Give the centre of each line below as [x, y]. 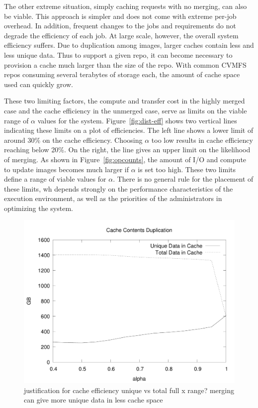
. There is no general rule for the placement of [183, 179]
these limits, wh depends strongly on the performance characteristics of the [119, 188]
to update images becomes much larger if [67, 169]
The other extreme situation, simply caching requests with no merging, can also [126, 6]
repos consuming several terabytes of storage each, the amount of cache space [122, 74]
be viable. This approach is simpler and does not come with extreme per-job [120, 16]
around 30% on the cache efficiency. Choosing [73, 140]
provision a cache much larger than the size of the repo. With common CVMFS [125, 64]
